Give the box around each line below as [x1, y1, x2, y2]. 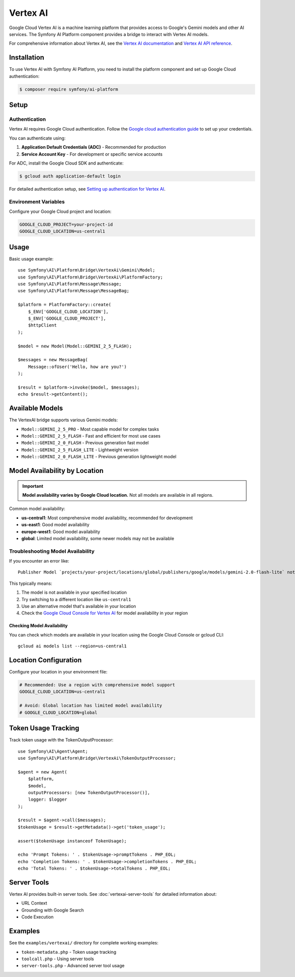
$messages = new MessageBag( [18, 357, 88, 363]
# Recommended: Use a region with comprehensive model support [19, 682, 176, 688]
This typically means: [9, 580, 53, 586]
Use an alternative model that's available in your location [21, 604, 136, 609]
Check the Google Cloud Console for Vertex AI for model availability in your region [21, 610, 188, 616]
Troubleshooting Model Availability [9, 547, 95, 554]
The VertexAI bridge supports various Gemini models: [9, 417, 118, 423]
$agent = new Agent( [18, 769, 67, 775]
